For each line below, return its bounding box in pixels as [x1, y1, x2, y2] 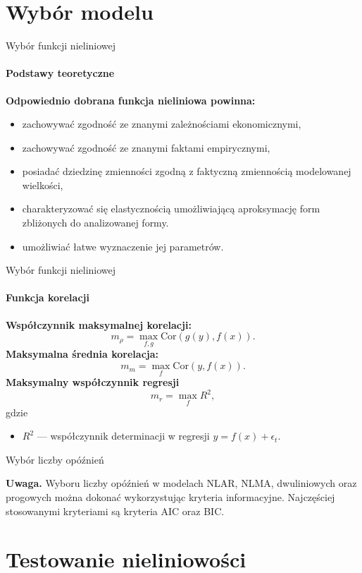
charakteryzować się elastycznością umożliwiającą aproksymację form [22, 201, 320, 216]
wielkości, [22, 177, 63, 192]
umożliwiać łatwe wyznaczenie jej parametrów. [22, 239, 224, 253]
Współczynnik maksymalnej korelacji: [6, 317, 192, 332]
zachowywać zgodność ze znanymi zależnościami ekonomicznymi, [22, 116, 301, 131]
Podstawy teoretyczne [6, 66, 115, 80]
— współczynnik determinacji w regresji [37, 428, 210, 443]
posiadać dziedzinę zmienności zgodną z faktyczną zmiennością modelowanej [22, 164, 351, 179]
